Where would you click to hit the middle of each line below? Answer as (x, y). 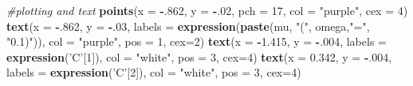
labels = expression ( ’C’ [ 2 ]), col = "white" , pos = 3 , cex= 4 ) (154, 72)
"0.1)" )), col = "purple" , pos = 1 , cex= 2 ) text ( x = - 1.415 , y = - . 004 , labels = (197, 41)
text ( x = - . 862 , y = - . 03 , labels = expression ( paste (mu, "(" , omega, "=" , (188, 26)
